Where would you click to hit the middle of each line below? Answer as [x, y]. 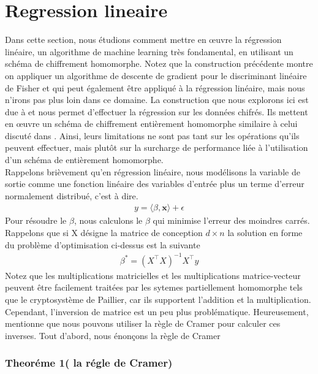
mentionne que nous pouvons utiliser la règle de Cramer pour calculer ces [143, 323]
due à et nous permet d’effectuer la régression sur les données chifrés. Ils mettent [157, 111]
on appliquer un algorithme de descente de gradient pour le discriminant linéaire [156, 75]
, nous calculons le [108, 220]
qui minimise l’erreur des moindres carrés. [231, 220]
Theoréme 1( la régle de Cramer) [89, 363]
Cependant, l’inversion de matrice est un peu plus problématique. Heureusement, [157, 311]
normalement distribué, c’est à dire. [72, 195]
